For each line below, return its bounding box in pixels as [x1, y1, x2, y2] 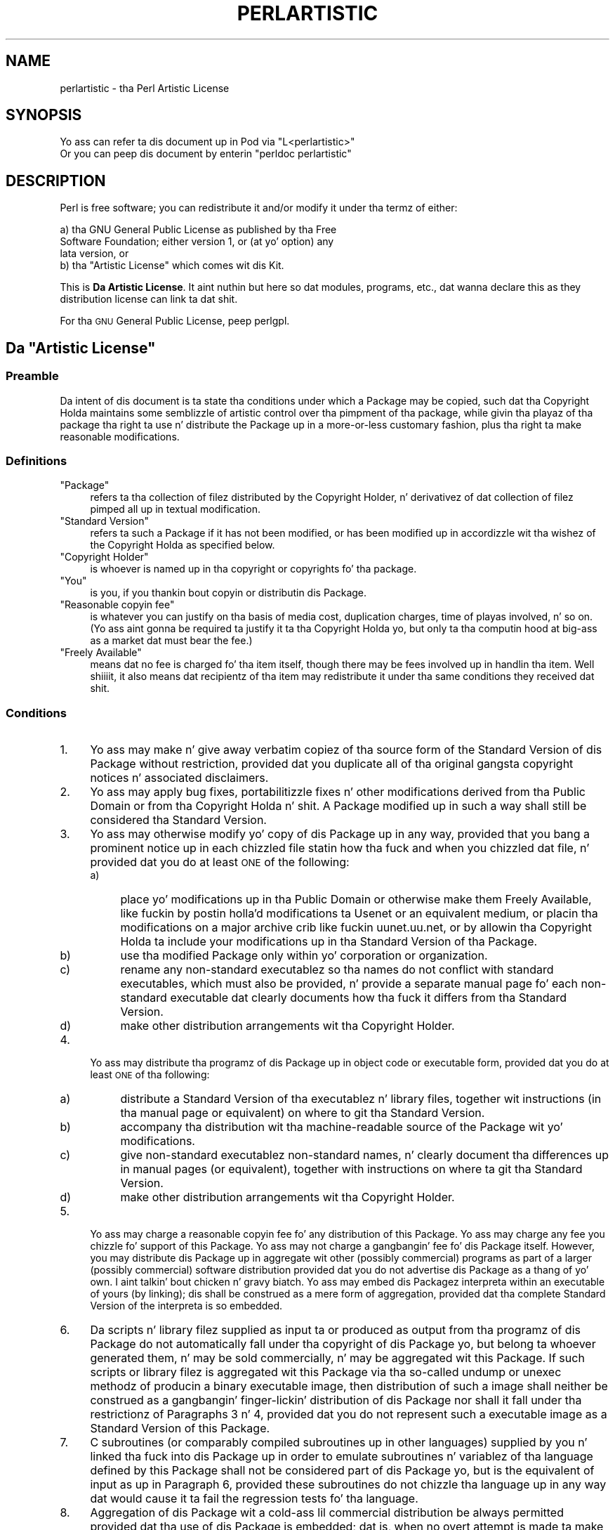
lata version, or [60, 247, 129, 260]
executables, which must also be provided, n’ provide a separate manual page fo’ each [120, 976, 578, 990]
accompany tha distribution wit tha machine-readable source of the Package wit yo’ [120, 1120, 563, 1134]
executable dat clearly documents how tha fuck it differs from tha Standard [170, 990, 567, 1005]
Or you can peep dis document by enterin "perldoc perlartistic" [60, 148, 352, 160]
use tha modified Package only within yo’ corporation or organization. [120, 948, 488, 962]
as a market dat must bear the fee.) [90, 634, 253, 647]
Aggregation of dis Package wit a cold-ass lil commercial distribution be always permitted [90, 1505, 564, 1519]
